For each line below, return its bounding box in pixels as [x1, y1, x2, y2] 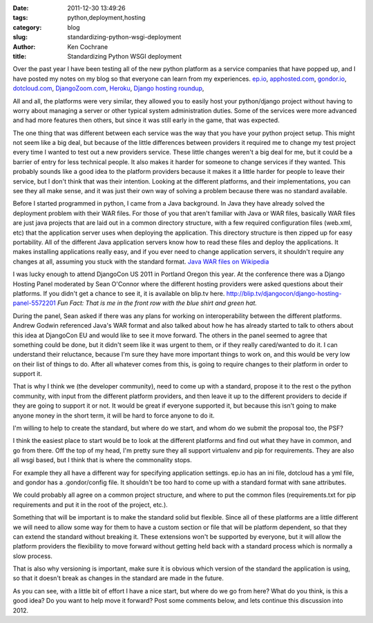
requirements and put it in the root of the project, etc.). [12, 500, 169, 508]
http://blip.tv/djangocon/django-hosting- [226, 289, 342, 297]
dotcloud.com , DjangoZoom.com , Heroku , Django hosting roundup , [12, 84, 204, 92]
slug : [12, 33, 28, 41]
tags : [12, 14, 28, 22]
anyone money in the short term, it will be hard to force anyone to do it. [12, 411, 215, 419]
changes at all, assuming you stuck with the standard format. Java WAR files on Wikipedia [12, 257, 269, 266]
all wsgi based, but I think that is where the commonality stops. [12, 456, 193, 464]
